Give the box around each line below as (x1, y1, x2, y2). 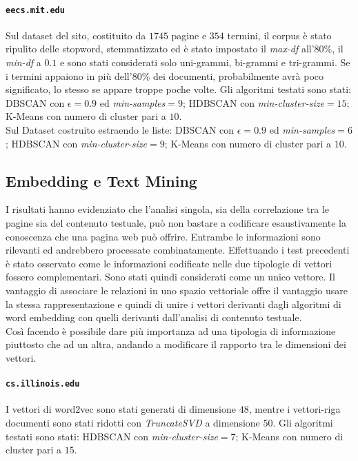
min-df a (6, 55, 41, 70)
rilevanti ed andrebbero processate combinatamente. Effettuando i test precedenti (6, 243, 350, 257)
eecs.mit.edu (6, 5, 65, 15)
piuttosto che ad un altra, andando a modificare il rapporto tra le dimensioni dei (6, 337, 346, 351)
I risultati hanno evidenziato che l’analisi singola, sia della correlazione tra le (6, 202, 330, 216)
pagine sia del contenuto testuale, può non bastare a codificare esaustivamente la (6, 216, 346, 229)
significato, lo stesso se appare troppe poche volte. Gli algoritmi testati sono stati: (6, 82, 351, 96)
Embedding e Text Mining (6, 170, 197, 191)
